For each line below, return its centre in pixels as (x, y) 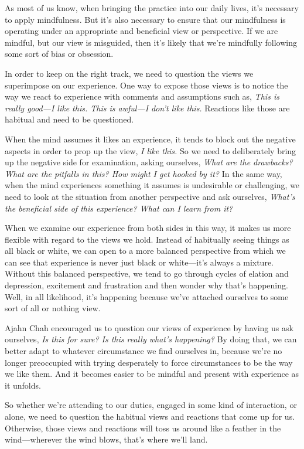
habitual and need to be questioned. (69, 119)
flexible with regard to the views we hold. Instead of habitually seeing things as (147, 239)
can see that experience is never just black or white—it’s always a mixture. (139, 262)
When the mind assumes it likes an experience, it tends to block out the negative (150, 139)
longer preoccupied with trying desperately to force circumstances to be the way (149, 362)
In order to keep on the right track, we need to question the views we (129, 73)
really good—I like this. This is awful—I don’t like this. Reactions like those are (147, 108)
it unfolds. (23, 385)
